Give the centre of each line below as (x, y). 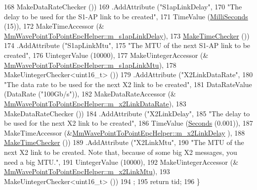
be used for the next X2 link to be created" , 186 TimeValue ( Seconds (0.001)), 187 (128, 123)
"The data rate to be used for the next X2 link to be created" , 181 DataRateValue (128, 84)
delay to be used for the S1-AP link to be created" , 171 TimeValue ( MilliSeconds (126, 16)
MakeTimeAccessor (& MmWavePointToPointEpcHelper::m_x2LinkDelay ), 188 (125, 132)
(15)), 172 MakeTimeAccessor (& (54, 26)
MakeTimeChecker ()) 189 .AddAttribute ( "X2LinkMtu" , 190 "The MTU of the (124, 142)
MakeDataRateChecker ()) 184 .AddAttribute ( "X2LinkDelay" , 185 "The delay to (127, 113)
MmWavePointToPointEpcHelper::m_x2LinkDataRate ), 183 (95, 103)
